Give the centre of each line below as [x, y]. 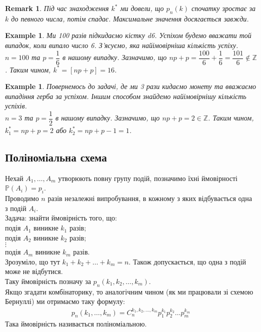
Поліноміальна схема [56, 157]
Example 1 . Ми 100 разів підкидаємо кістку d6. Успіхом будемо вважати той [128, 35]
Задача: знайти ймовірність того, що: [61, 218]
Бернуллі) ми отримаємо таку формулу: [65, 301]
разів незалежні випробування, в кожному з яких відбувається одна [150, 198]
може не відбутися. [34, 271]
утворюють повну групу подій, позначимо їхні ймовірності [148, 178]
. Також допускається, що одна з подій [187, 261]
